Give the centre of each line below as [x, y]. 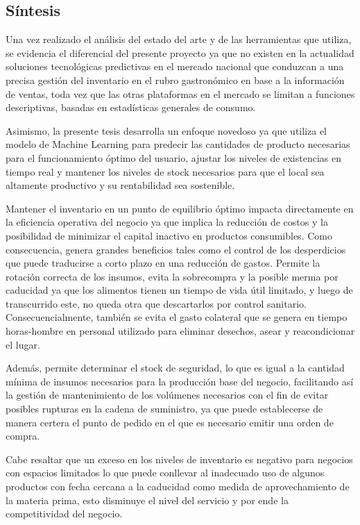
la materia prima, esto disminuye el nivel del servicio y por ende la [147, 500]
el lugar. [23, 344]
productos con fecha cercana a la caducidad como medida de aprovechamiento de [178, 486]
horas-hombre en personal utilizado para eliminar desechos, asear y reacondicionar [180, 331]
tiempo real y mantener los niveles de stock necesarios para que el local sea [165, 171]
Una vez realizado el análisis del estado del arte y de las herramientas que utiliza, [179, 39]
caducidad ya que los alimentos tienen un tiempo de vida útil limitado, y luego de [179, 290]
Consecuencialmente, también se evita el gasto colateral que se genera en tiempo [177, 317]
